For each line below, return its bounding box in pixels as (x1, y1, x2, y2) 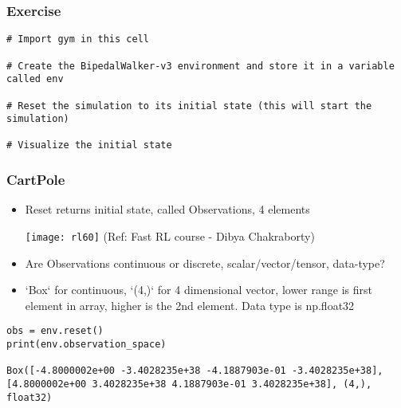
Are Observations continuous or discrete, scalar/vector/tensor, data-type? (25, 254, 385, 271)
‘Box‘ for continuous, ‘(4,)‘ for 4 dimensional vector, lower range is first (25, 281, 372, 298)
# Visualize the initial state (6, 139, 172, 151)
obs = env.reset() (6, 325, 104, 337)
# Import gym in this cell (6, 33, 149, 45)
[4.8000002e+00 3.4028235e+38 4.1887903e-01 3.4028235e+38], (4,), (6, 379, 372, 390)
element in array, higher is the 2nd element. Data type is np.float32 (25, 296, 355, 313)
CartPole (6, 170, 65, 190)
